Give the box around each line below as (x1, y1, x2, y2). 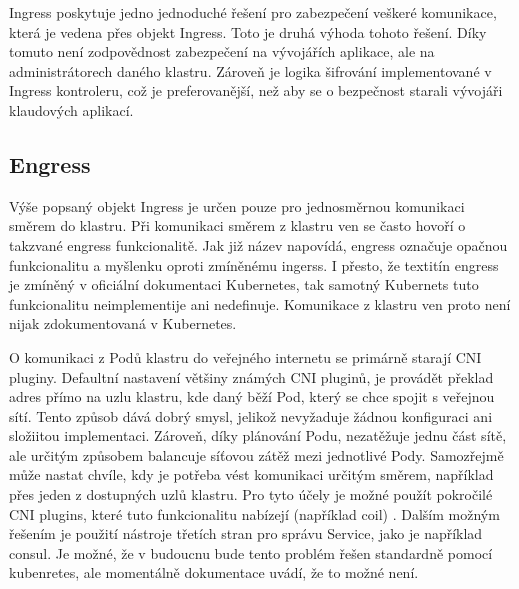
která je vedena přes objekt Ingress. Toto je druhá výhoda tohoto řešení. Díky (9, 21, 487, 42)
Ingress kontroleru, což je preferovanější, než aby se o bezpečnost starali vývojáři (9, 80, 503, 101)
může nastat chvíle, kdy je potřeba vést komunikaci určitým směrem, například (9, 464, 494, 485)
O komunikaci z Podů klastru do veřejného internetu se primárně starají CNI (9, 346, 482, 367)
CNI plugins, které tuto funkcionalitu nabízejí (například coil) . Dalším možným (9, 503, 500, 524)
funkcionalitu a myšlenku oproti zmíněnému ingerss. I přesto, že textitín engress (9, 254, 499, 275)
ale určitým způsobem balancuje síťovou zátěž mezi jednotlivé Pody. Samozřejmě (9, 444, 504, 465)
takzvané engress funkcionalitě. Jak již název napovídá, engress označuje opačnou (9, 234, 508, 255)
